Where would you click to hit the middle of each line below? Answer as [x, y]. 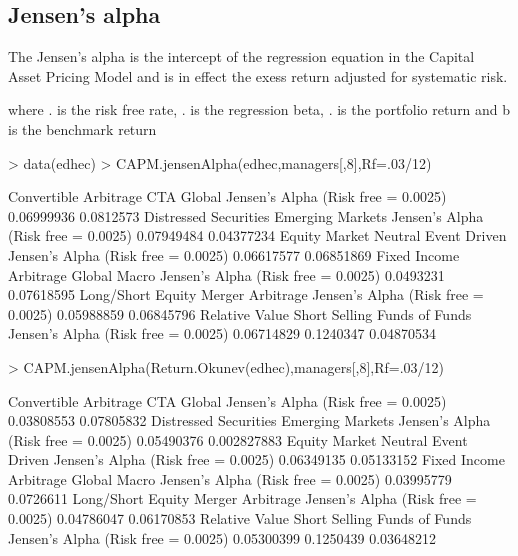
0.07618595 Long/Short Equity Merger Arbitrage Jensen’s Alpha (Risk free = [246, 294]
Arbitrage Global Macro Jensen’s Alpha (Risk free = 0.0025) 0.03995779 [230, 478]
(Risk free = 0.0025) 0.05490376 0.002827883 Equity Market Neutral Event [238, 439]
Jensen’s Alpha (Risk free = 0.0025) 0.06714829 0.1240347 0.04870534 [222, 333]
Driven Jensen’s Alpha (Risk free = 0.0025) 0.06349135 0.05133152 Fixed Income [256, 459]
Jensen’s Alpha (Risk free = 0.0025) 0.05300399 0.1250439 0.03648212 [222, 537]
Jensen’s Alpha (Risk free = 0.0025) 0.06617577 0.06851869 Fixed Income [234, 254]
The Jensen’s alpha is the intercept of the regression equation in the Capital [241, 56]
